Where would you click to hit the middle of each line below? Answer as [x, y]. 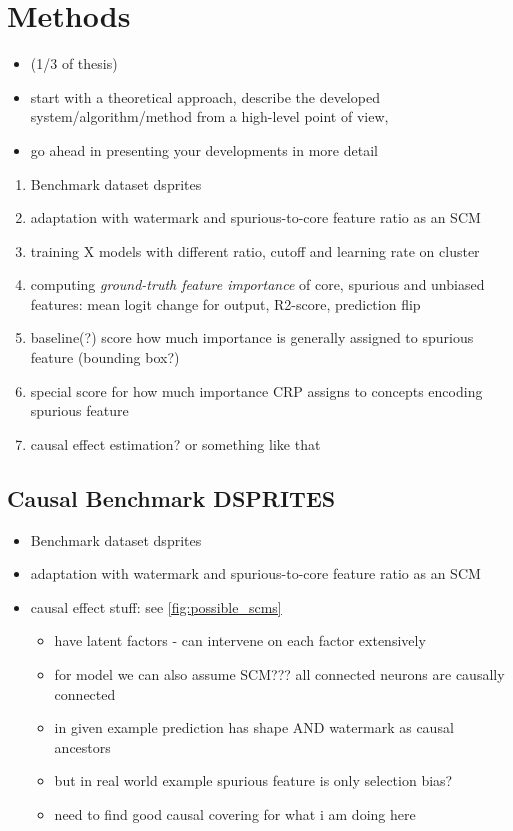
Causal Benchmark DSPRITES [171, 497]
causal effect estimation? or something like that [175, 443]
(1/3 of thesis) [74, 63]
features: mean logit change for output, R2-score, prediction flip [225, 303]
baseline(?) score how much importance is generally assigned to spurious [252, 337]
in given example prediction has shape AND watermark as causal [254, 727]
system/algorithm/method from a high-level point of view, [209, 116]
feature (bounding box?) [105, 357]
